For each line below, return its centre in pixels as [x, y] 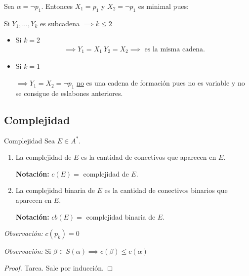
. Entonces [57, 6]
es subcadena [60, 23]
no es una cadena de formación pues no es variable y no [161, 83]
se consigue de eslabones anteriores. [69, 93]
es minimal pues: [163, 6]
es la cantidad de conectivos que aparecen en [149, 157]
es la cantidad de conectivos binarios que [166, 190]
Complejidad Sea [30, 140]
